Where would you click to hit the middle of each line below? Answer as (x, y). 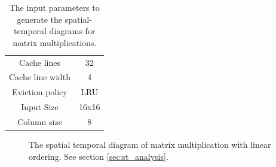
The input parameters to (54, 7)
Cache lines (40, 62)
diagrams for (72, 31)
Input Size (40, 107)
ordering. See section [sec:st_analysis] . (99, 156)
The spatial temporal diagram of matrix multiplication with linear (150, 145)
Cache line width (40, 77)
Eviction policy (40, 92)
